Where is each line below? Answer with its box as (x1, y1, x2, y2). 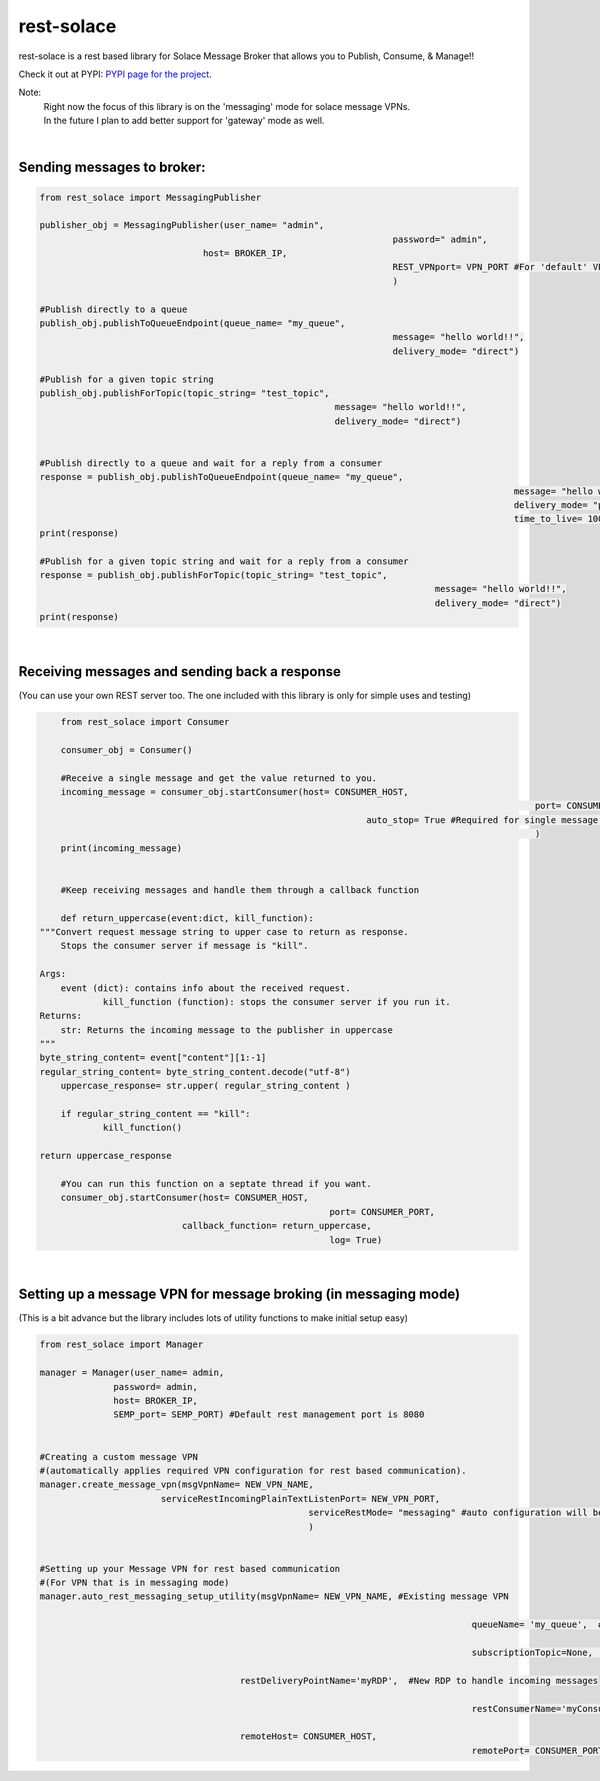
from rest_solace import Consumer (60, 716, 230, 728)
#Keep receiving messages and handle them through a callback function (60, 884, 420, 895)
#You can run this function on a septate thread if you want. (60, 1178, 372, 1189)
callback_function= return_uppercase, (181, 1220, 372, 1232)
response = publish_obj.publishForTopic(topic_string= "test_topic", (39, 570, 388, 581)
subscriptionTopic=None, (471, 1647, 594, 1659)
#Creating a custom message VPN (39, 1451, 199, 1462)
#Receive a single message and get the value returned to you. (60, 772, 378, 784)
